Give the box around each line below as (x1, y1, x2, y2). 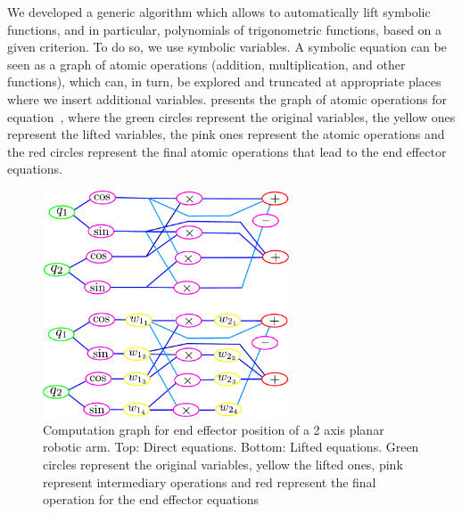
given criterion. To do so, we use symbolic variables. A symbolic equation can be (7, 37, 447, 56)
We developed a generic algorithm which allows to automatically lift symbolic (7, 3, 431, 20)
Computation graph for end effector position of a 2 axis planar (43, 420, 384, 438)
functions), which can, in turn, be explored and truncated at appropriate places (7, 72, 441, 91)
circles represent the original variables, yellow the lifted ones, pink (43, 454, 403, 473)
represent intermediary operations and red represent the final (43, 472, 376, 491)
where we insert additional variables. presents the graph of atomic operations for (7, 89, 447, 108)
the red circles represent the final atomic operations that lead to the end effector (7, 142, 447, 160)
